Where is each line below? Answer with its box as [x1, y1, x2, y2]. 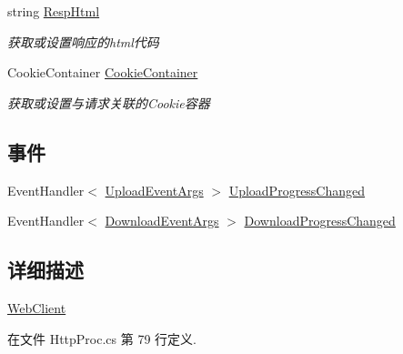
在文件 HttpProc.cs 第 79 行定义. [7, 329, 196, 348]
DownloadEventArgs [105, 211, 219, 230]
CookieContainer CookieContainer [7, 63, 198, 82]
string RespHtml [7, 2, 100, 20]
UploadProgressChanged [228, 180, 366, 199]
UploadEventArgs [105, 180, 204, 199]
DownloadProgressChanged [244, 211, 396, 230]
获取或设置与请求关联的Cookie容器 [7, 93, 210, 112]
